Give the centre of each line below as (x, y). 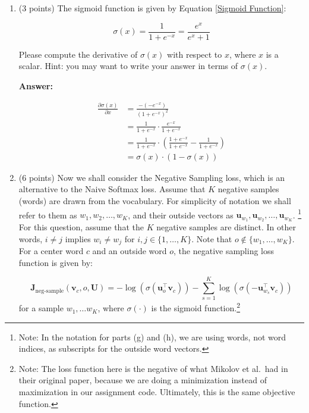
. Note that (212, 238)
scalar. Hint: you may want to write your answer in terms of (128, 66)
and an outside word (130, 251)
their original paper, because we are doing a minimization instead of (143, 380)
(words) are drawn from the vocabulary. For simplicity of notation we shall (155, 200)
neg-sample (49, 291)
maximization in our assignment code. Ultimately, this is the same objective (157, 392)
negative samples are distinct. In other (226, 227)
